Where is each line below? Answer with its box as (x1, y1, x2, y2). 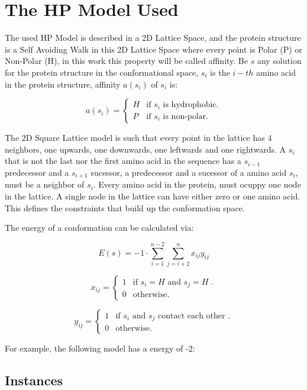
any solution (257, 54, 302, 67)
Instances (5, 370, 63, 389)
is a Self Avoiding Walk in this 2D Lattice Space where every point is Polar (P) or (5, 43, 302, 55)
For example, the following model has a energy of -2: (5, 341, 195, 354)
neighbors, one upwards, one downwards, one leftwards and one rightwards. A (5, 143, 286, 155)
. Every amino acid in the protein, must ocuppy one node (93, 178, 301, 191)
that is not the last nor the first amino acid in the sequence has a (5, 154, 241, 167)
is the (210, 66, 230, 78)
